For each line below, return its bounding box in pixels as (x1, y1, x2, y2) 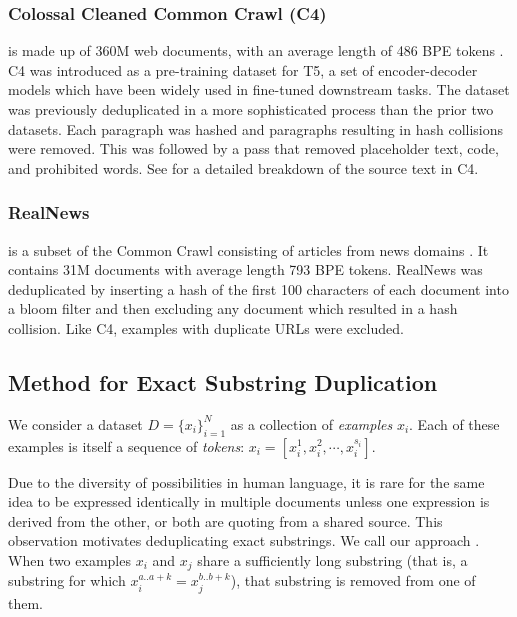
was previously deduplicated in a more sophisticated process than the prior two (8, 99, 494, 119)
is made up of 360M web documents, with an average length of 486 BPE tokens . (8, 40, 504, 61)
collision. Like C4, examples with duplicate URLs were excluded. (8, 317, 404, 338)
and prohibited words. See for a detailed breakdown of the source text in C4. (8, 157, 479, 178)
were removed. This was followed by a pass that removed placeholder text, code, (8, 138, 499, 159)
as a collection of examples (230, 413, 393, 434)
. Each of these (409, 413, 500, 434)
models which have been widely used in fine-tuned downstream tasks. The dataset (8, 79, 510, 100)
